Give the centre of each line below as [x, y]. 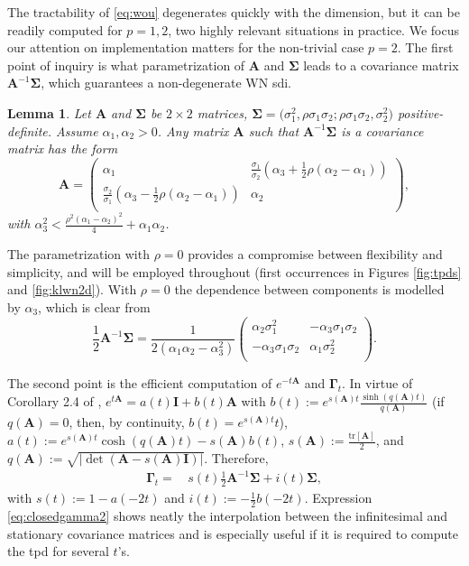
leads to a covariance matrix [381, 65]
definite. [30, 130]
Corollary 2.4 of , [55, 401]
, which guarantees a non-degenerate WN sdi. [166, 83]
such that [274, 130]
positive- [420, 112]
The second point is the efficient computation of [140, 383]
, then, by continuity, [127, 422]
